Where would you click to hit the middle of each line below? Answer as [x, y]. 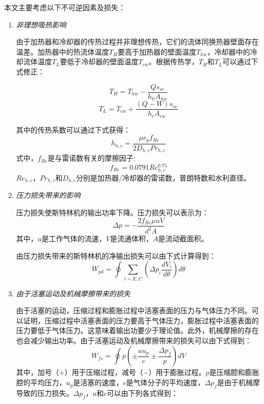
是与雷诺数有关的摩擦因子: [91, 158]
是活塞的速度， [98, 382]
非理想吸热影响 [41, 24]
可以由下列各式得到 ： [142, 393]
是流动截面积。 [183, 238]
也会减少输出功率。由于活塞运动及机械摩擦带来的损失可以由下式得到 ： [134, 340]
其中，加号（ [37, 372]
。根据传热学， [174, 61]
